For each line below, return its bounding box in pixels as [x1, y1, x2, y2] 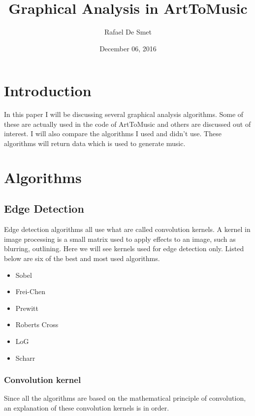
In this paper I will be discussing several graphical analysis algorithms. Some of [4, 109, 244, 119]
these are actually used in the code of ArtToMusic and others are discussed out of [4, 118, 251, 129]
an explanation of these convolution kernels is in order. [4, 402, 169, 413]
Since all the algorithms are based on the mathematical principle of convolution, [4, 393, 246, 403]
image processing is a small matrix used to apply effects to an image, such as [4, 233, 236, 244]
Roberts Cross [15, 319, 59, 330]
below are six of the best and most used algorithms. [4, 253, 160, 263]
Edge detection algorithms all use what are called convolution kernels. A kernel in [4, 224, 251, 234]
